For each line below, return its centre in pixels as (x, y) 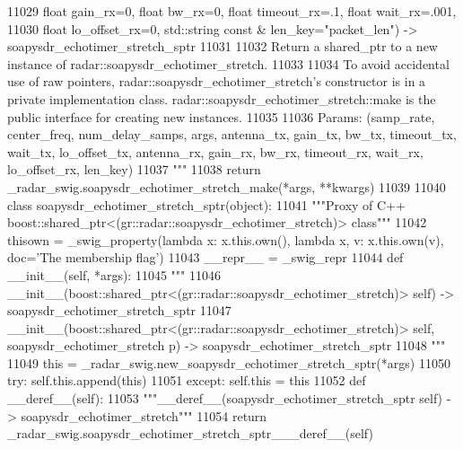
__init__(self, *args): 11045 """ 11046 (114, 274)
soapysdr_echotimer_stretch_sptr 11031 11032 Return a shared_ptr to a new (223, 46)
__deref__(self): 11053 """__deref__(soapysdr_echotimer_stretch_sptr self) (225, 398)
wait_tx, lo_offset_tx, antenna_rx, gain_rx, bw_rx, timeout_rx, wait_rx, (215, 151)
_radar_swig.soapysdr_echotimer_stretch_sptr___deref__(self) (190, 433)
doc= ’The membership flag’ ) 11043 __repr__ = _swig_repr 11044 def (205, 257)
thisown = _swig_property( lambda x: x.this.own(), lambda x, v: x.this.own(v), (226, 239)
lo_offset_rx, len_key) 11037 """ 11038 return (134, 169)
